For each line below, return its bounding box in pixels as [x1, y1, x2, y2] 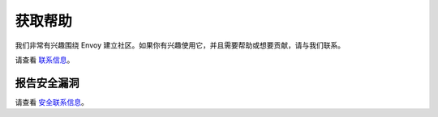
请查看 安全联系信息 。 [15, 97, 88, 107]
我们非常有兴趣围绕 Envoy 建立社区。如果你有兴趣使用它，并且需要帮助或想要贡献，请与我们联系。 [15, 40, 345, 50]
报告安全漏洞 [15, 76, 79, 90]
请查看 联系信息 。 [15, 55, 75, 65]
